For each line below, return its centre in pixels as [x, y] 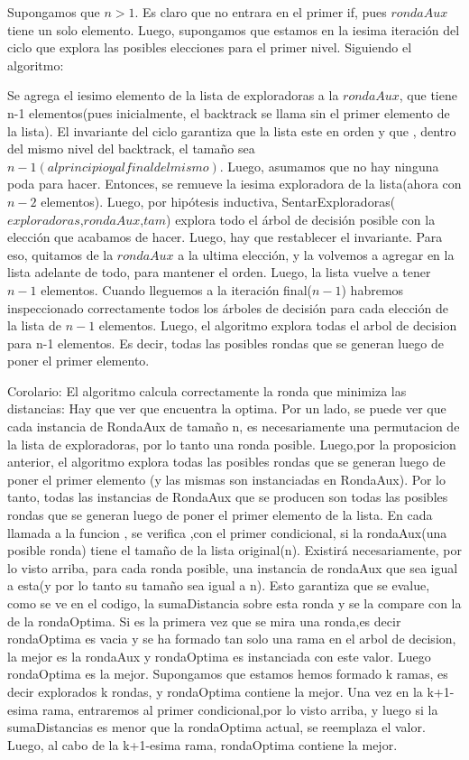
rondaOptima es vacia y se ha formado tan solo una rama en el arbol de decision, [232, 639]
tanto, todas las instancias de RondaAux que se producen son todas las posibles [228, 497]
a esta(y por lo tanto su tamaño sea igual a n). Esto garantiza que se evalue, [219, 585]
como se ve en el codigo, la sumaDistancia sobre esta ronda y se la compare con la [234, 603]
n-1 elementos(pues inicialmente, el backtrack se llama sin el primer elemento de [229, 112]
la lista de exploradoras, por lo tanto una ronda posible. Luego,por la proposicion [232, 444]
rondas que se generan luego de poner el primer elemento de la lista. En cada [220, 515]
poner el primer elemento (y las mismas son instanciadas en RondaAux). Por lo [226, 479]
